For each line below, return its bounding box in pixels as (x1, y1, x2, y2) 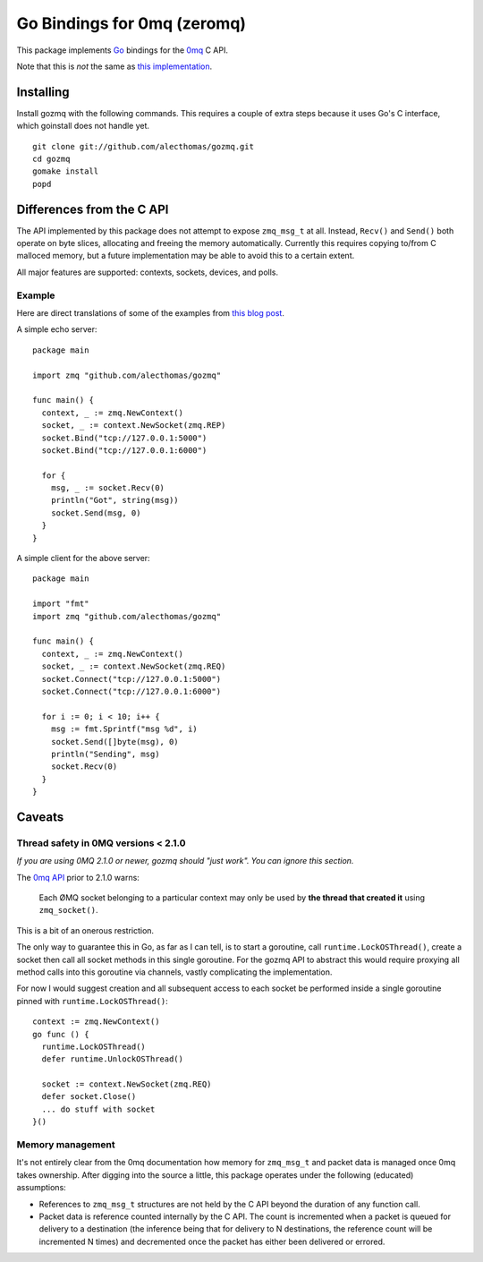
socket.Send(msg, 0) (50, 507, 141, 518)
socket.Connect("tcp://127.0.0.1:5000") (41, 674, 222, 684)
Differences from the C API (16, 201, 169, 217)
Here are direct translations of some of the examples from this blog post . (16, 308, 285, 319)
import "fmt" (32, 599, 89, 609)
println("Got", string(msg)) (50, 495, 179, 506)
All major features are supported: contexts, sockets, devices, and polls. (16, 267, 279, 277)
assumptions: (16, 1182, 66, 1193)
